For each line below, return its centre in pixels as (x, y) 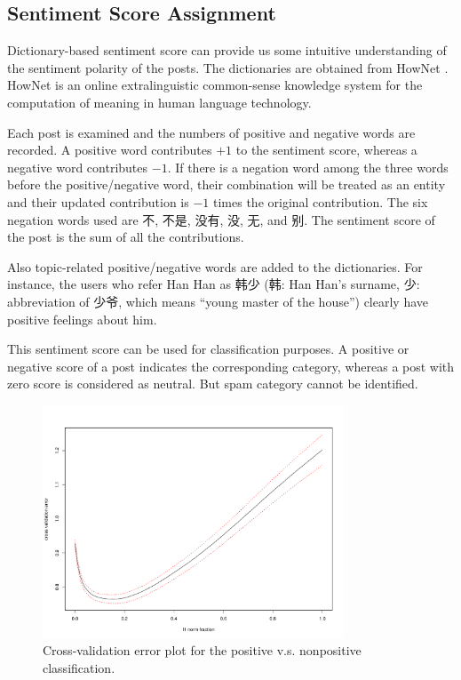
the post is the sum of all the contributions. (126, 237)
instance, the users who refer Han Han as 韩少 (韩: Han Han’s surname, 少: (214, 284)
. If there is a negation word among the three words (308, 167)
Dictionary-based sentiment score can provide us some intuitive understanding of (227, 50)
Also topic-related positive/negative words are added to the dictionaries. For (215, 266)
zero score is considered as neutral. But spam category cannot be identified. (213, 384)
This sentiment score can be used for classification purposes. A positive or (208, 349)
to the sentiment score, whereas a (326, 150)
